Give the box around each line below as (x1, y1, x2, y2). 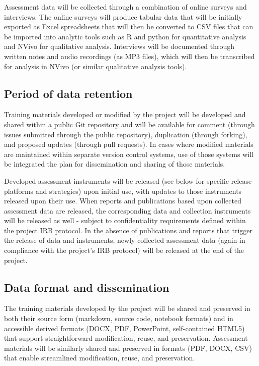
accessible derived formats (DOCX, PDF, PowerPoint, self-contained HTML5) (4, 323, 245, 333)
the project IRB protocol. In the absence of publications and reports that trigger (4, 225, 252, 235)
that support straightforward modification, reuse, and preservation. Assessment (4, 333, 248, 343)
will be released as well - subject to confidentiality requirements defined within (4, 215, 246, 226)
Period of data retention (4, 85, 133, 101)
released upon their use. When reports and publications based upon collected (4, 195, 241, 206)
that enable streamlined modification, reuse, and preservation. (4, 352, 195, 363)
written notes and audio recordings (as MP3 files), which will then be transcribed (4, 50, 255, 61)
